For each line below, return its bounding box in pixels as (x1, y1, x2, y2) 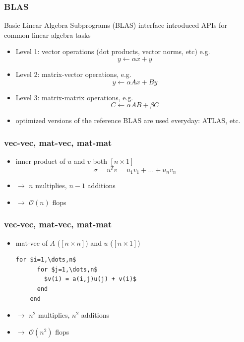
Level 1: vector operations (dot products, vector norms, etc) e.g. (15, 46, 210, 57)
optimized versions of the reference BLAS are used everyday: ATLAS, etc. (15, 115, 241, 126)
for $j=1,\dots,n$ (37, 266, 98, 273)
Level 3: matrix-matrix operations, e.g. (15, 92, 133, 102)
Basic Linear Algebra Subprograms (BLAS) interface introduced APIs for (4, 20, 227, 30)
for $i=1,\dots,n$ (15, 256, 76, 264)
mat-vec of (15, 237, 48, 248)
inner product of (15, 156, 65, 166)
